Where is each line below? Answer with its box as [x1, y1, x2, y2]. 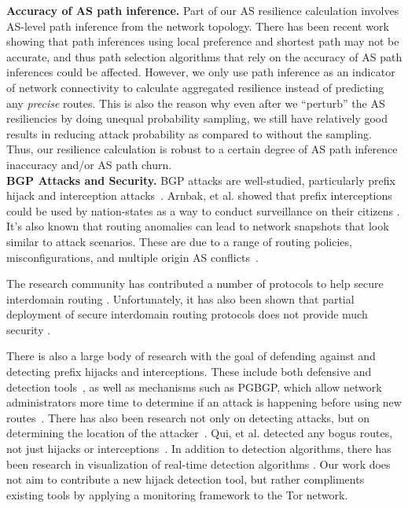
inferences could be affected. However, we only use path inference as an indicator [6, 64, 395, 80]
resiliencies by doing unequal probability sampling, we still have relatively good [6, 110, 388, 127]
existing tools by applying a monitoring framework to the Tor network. [6, 486, 348, 502]
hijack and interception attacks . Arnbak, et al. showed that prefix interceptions [6, 187, 392, 204]
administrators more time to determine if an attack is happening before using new [6, 394, 402, 410]
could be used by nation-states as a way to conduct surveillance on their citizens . [6, 202, 400, 219]
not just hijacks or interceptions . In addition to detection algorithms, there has [6, 440, 391, 457]
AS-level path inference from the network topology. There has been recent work [6, 17, 389, 34]
